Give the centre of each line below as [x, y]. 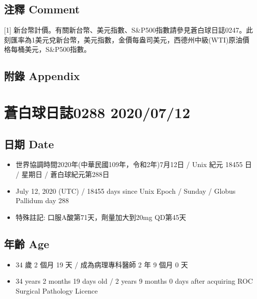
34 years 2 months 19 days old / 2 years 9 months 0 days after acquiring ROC [134, 281]
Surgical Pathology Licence [57, 290]
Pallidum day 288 [42, 200]
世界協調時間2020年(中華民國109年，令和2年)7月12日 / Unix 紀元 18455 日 [134, 164]
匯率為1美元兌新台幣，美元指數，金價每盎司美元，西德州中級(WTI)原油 [127, 39]
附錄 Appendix [42, 76]
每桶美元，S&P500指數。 [51, 49]
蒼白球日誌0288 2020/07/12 [97, 112]
